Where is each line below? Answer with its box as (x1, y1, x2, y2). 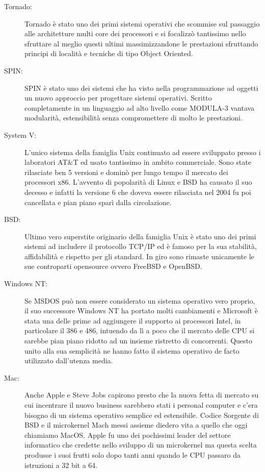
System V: (4, 129, 37, 140)
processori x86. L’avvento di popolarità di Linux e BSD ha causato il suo (24, 177, 252, 187)
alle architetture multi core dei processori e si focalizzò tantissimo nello (24, 28, 246, 39)
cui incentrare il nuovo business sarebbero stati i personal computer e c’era (24, 400, 258, 410)
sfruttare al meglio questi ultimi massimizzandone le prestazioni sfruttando (24, 38, 258, 48)
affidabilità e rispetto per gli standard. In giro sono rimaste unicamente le (24, 251, 254, 261)
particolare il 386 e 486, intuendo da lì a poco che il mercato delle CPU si (24, 325, 255, 336)
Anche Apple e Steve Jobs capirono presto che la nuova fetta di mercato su (24, 389, 259, 400)
